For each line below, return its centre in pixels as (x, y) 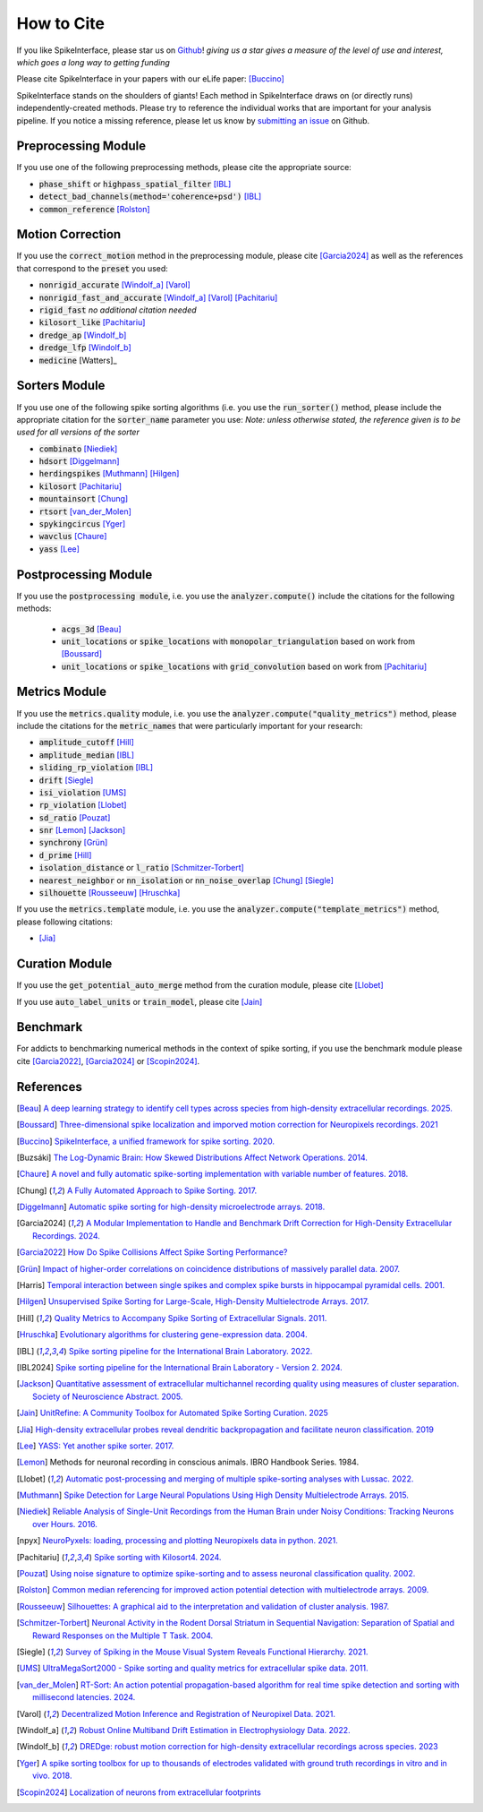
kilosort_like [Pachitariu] (92, 322)
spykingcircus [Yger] (82, 524)
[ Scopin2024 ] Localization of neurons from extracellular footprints (139, 1792)
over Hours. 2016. (65, 1524)
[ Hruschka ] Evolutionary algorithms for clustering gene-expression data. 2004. (162, 1335)
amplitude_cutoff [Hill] (86, 743)
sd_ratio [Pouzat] (75, 817)
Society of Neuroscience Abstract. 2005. (108, 1396)
